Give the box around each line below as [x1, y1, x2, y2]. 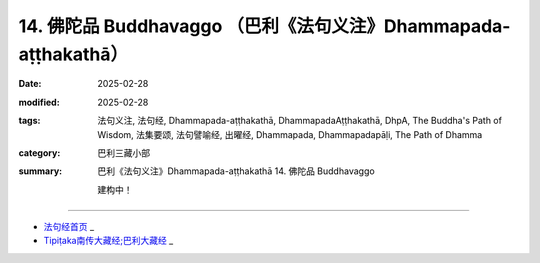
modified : [18, 96, 60, 108]
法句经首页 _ [43, 221, 95, 233]
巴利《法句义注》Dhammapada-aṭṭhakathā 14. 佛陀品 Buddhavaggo [97, 165, 375, 177]
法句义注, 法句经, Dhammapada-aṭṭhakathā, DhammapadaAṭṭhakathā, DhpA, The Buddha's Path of [97, 115, 502, 127]
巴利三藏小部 [97, 146, 150, 159]
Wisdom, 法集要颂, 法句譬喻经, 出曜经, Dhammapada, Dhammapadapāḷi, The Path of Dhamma [97, 128, 483, 140]
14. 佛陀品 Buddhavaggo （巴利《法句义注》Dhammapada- [18, 15, 511, 37]
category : [18, 146, 61, 159]
